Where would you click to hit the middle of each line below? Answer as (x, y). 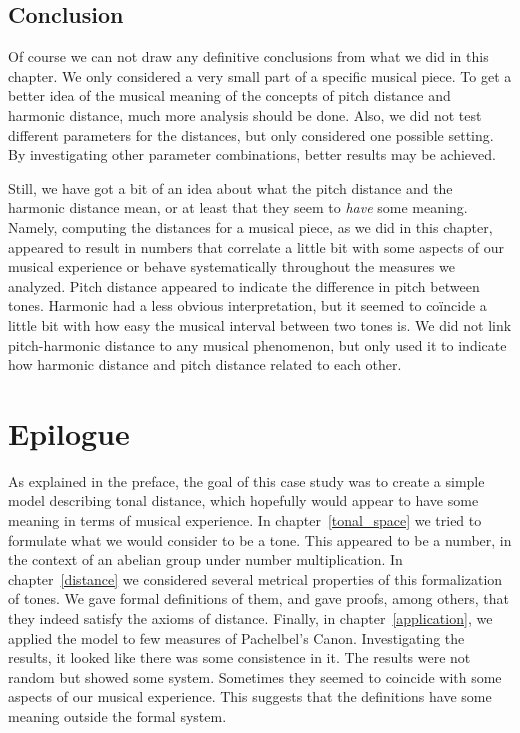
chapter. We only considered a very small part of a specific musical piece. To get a (260, 75)
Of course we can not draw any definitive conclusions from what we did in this (248, 56)
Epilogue (69, 432)
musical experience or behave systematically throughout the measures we (231, 266)
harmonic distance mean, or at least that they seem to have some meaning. (238, 207)
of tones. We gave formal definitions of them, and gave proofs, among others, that (258, 598)
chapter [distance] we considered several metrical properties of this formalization (255, 578)
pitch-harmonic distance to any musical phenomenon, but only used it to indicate (257, 344)
